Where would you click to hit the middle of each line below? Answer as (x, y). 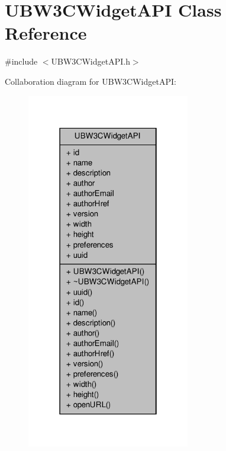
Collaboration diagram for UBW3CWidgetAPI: (91, 81)
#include (21, 61)
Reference (46, 33)
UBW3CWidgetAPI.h (91, 61)
